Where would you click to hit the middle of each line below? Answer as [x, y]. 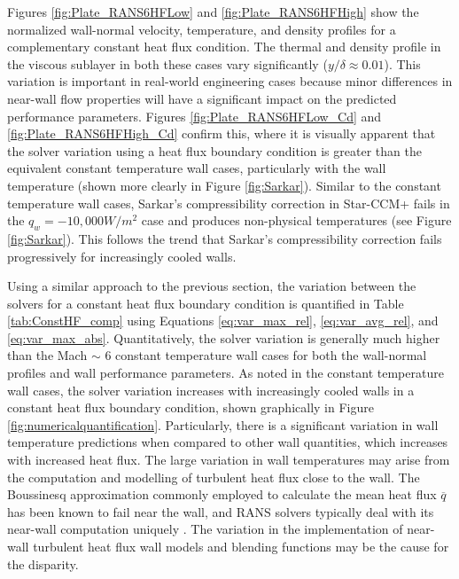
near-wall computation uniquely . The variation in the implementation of [205, 529]
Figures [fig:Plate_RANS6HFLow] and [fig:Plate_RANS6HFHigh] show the [213, 12]
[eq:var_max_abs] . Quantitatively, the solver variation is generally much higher [224, 337]
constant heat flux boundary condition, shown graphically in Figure [191, 407]
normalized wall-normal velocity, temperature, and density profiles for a [202, 29]
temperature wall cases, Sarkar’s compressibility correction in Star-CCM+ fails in [229, 203]
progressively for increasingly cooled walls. [122, 256]
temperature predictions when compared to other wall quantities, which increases [228, 442]
